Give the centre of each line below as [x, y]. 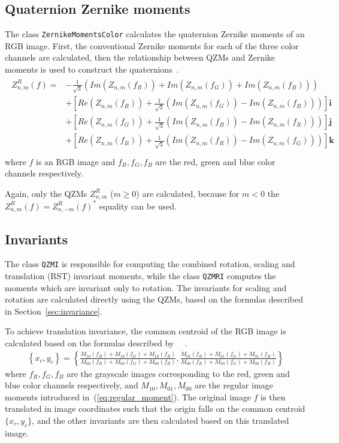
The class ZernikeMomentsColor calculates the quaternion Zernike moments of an [155, 34]
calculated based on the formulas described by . [96, 343]
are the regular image [234, 385]
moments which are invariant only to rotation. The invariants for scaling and [146, 287]
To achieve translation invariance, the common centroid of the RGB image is [146, 331]
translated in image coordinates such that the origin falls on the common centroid [155, 408]
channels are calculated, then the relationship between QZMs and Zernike [140, 57]
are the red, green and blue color [215, 161]
